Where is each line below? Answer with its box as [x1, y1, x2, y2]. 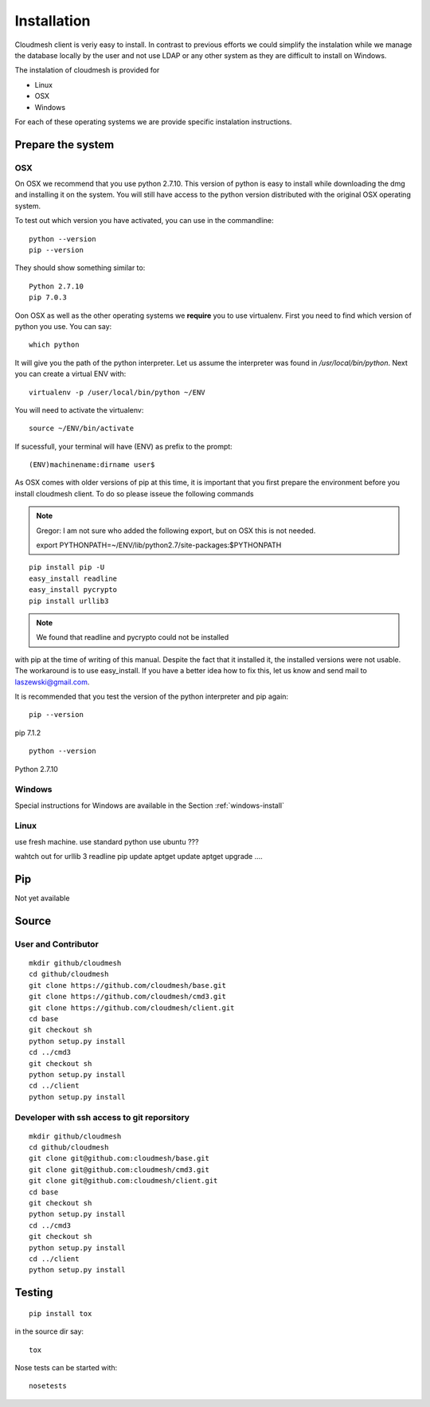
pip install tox [29, 1309, 92, 1318]
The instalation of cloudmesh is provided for [14, 65, 160, 75]
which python [29, 340, 80, 350]
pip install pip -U [29, 562, 105, 572]
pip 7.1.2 [14, 727, 41, 737]
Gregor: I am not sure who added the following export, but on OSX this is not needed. [36, 526, 316, 535]
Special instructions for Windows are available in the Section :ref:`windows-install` [14, 801, 285, 810]
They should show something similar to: [14, 263, 146, 272]
